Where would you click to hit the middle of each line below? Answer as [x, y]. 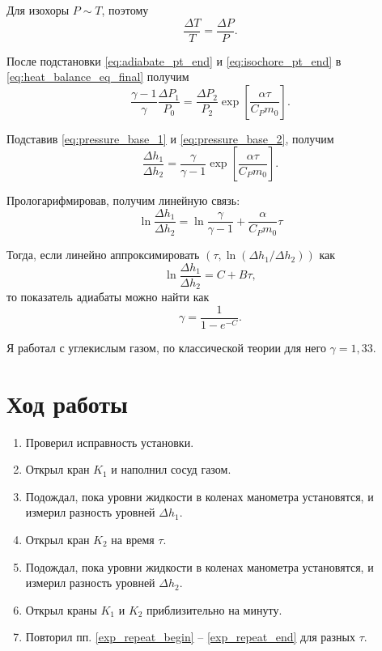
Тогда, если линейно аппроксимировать [103, 255]
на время [133, 539]
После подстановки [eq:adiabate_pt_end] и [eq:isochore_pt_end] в [174, 60]
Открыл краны [61, 609]
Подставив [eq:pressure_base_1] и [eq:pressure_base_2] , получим [170, 138]
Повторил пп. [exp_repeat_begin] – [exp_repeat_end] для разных [190, 637]
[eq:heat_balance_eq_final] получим [98, 77]
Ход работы [67, 403]
